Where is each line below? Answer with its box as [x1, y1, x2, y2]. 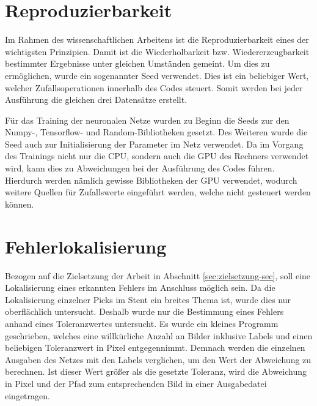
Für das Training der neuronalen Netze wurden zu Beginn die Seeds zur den [5, 113, 290, 126]
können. [5, 197, 34, 210]
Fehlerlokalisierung [5, 233, 167, 258]
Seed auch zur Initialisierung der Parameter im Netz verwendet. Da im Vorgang [5, 137, 304, 150]
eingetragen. [5, 389, 50, 402]
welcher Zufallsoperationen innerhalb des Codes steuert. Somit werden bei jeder [5, 81, 303, 94]
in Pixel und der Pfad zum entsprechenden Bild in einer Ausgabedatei [5, 377, 267, 389]
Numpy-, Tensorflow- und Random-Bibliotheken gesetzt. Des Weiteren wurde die [5, 126, 308, 138]
